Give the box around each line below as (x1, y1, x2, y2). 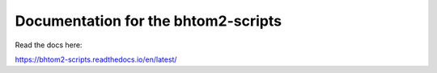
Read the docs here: (15, 40, 83, 50)
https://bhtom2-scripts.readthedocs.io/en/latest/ (15, 55, 177, 64)
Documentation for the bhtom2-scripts (15, 12, 282, 30)
